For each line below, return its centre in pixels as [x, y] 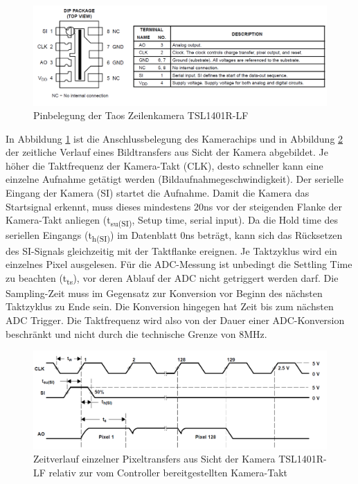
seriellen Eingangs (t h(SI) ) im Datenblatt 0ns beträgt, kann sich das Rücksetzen [174, 236]
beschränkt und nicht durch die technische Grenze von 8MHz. [136, 333]
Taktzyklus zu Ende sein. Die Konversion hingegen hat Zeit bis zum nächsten [170, 306]
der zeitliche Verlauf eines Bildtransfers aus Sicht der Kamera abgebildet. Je [167, 152]
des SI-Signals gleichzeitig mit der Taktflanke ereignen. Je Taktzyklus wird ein [171, 250]
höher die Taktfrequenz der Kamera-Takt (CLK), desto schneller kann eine [164, 165]
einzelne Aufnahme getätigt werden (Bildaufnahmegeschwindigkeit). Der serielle [174, 179]
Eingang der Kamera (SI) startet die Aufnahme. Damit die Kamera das [158, 193]
